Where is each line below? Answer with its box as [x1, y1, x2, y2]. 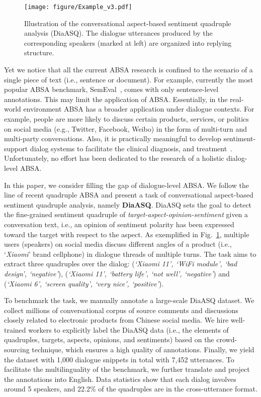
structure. [24, 47, 54, 58]
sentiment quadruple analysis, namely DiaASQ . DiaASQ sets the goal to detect [4, 199, 252, 210]
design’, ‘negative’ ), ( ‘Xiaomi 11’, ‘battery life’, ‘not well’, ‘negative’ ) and [4, 268, 230, 278]
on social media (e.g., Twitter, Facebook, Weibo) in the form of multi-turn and [4, 123, 247, 134]
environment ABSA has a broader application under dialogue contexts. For [23, 104, 254, 114]
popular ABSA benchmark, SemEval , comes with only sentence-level [4, 84, 219, 94]
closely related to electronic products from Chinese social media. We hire [4, 315, 229, 325]
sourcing [4, 344, 30, 355]
